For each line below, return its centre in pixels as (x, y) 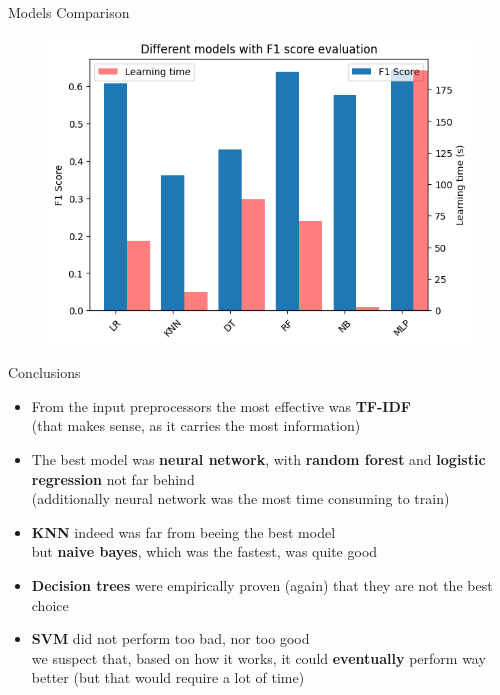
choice (50, 604)
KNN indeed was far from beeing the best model (183, 531)
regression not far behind (113, 478)
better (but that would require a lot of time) (168, 677)
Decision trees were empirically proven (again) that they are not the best (262, 585)
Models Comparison (69, 12)
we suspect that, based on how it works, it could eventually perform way (258, 657)
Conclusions (44, 372)
